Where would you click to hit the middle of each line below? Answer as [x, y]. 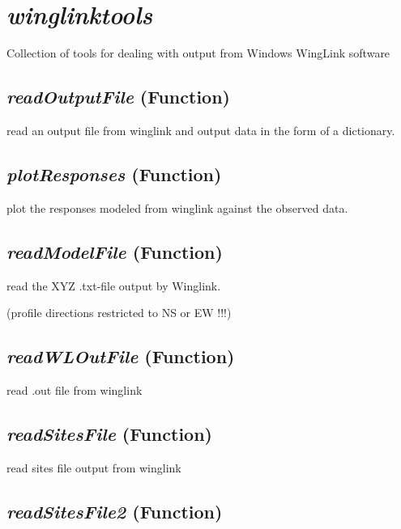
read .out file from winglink [75, 389]
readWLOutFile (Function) [121, 356]
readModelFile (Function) [115, 251]
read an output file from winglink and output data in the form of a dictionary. [201, 130]
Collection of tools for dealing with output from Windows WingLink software [198, 53]
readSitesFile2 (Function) [115, 511]
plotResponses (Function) [114, 174]
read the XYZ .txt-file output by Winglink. [114, 285]
